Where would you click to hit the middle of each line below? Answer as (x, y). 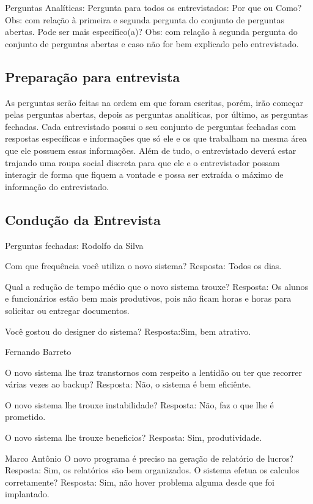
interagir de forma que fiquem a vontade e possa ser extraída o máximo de (144, 174)
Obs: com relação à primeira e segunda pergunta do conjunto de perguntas (145, 19)
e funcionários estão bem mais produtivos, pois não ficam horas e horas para (148, 298)
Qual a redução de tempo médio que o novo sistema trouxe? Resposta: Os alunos (157, 286)
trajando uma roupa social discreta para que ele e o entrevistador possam (142, 162)
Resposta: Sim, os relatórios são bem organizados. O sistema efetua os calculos (152, 470)
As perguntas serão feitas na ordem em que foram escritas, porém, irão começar (154, 102)
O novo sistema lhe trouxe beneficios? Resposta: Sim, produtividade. (134, 437)
